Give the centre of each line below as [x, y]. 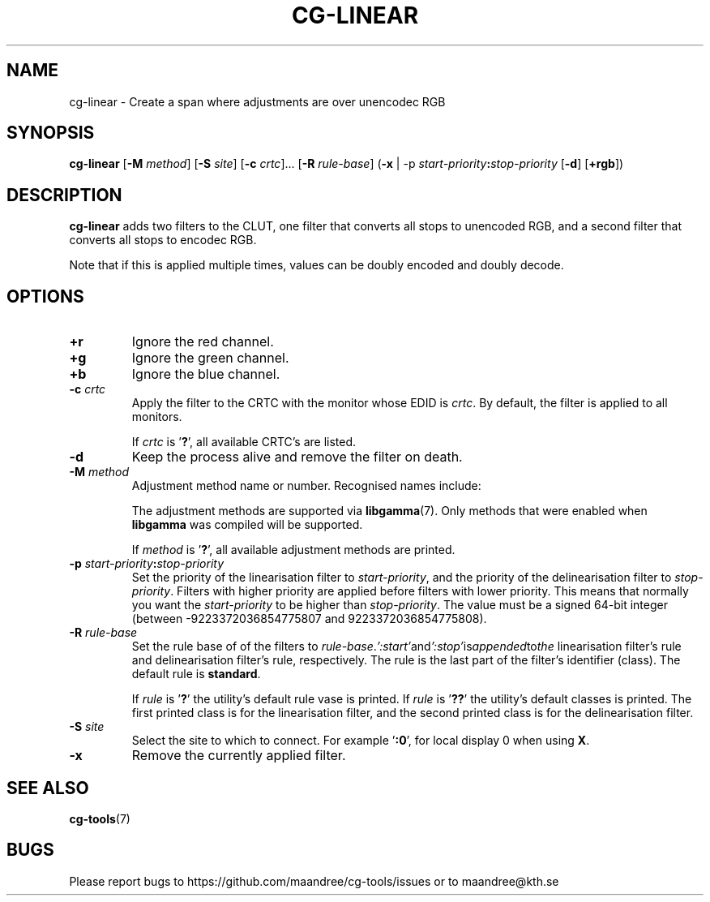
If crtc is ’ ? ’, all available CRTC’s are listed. [244, 442]
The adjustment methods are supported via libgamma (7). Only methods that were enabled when [389, 511]
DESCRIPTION [64, 195]
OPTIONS [45, 296]
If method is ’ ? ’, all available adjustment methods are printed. [293, 550]
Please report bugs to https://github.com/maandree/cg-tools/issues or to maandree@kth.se [314, 881]
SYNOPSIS [51, 133]
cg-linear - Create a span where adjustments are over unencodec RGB [257, 101]
